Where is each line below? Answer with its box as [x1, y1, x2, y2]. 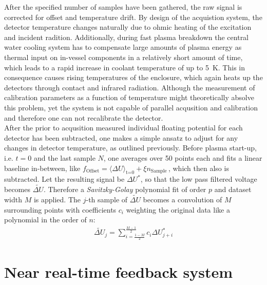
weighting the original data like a [126, 204, 230, 215]
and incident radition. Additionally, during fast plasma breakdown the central [4, 31, 249, 42]
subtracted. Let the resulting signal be [4, 174, 125, 184]
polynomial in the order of [4, 214, 87, 225]
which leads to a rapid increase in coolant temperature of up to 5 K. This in [4, 62, 245, 72]
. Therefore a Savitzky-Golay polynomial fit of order [43, 184, 206, 195]
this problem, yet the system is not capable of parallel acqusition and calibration [4, 102, 258, 112]
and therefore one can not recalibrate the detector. [4, 112, 163, 123]
